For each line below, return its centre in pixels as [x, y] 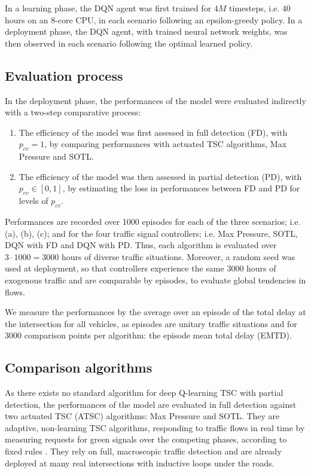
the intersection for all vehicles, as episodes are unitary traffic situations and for [151, 323]
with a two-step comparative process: [73, 112]
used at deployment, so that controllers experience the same [115, 268]
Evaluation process [64, 75]
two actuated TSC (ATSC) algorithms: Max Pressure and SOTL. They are [142, 416]
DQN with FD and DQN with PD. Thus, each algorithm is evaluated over [141, 245]
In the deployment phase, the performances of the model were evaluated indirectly [155, 100]
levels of [33, 201]
